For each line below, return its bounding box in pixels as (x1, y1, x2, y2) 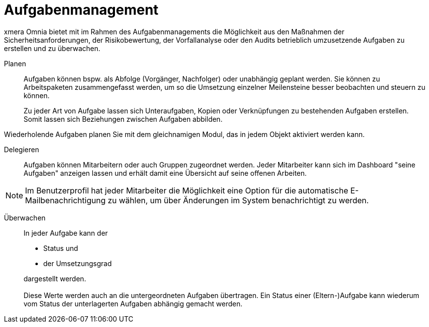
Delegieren (4, 145, 39, 154)
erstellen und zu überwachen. (4, 44, 101, 53)
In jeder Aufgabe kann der (24, 228, 108, 237)
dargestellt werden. (24, 274, 86, 283)
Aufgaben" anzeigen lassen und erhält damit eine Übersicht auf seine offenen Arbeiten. (24, 168, 307, 177)
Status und (43, 244, 78, 252)
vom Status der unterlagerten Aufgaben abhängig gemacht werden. (24, 299, 243, 308)
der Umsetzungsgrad (43, 259, 112, 268)
